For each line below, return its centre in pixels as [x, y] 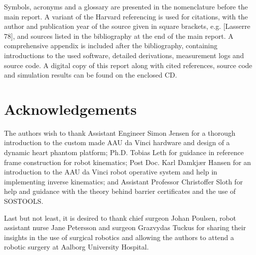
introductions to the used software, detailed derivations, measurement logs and [124, 55]
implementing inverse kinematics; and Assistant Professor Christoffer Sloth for [124, 181]
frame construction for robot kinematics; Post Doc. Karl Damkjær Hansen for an [128, 162]
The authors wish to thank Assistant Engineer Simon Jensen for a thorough [120, 132]
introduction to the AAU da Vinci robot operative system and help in [111, 172]
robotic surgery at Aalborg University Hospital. [76, 247]
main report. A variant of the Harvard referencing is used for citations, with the [126, 16]
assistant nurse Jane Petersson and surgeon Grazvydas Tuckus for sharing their [125, 227]
